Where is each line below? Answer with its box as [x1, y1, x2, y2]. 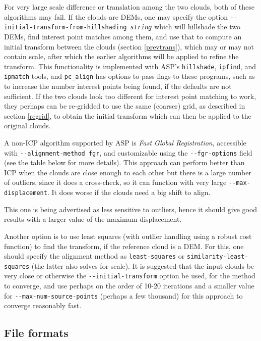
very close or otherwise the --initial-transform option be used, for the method [4, 270, 255, 281]
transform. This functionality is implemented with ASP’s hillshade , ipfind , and [4, 61, 256, 71]
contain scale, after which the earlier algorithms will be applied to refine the [4, 51, 239, 62]
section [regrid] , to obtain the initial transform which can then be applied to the [4, 110, 251, 121]
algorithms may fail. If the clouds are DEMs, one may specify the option [4, 11, 228, 22]
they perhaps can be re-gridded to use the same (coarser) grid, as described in [4, 101, 245, 111]
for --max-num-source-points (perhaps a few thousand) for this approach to [4, 290, 243, 301]
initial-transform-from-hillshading [4, 24, 127, 31]
